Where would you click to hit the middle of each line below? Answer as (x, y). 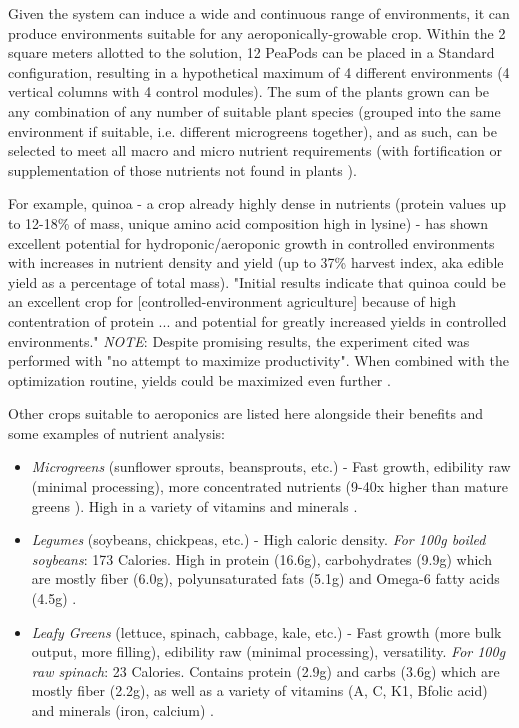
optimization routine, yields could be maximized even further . (199, 379)
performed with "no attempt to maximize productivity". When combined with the (259, 360)
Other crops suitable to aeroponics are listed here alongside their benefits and (246, 413)
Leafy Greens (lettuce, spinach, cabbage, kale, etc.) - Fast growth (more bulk (266, 631)
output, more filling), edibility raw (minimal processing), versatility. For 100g (268, 651)
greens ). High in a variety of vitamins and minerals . (194, 505)
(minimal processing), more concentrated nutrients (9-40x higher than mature (269, 486)
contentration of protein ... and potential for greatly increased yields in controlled (257, 320)
